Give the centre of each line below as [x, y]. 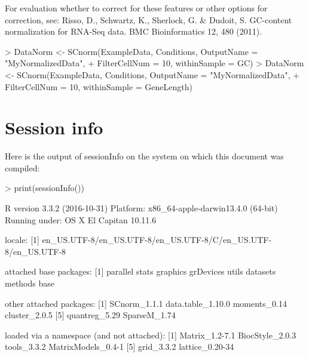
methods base [30, 283]
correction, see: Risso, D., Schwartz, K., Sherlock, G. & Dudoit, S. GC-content [149, 19]
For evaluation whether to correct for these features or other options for [136, 8]
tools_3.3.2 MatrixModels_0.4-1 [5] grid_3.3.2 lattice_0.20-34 [120, 347]
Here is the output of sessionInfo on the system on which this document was [144, 156]
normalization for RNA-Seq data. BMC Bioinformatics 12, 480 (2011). [134, 31]
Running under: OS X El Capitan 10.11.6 [81, 219]
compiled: [22, 167]
